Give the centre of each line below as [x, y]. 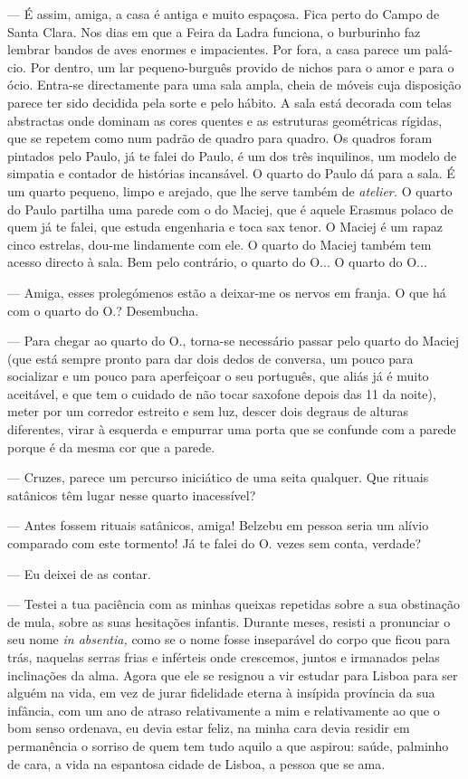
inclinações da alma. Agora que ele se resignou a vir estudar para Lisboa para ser [233, 674]
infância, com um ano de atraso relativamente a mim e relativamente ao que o [224, 710]
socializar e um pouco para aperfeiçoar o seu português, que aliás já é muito [218, 376]
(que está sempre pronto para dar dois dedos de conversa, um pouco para [210, 358]
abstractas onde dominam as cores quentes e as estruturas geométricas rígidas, [225, 120]
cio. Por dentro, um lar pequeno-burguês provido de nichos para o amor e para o [231, 66]
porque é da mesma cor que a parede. [111, 446]
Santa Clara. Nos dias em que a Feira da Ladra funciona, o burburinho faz [214, 31]
